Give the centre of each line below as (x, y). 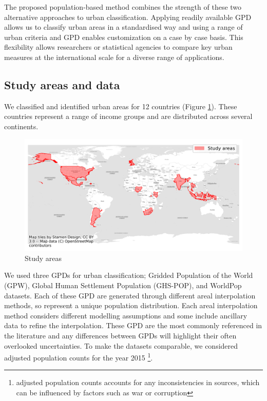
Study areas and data (62, 84)
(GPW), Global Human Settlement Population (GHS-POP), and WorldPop (123, 285)
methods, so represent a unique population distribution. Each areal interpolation (131, 305)
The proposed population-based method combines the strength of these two (123, 7)
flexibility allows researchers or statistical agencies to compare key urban (118, 47)
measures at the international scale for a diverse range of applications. (114, 57)
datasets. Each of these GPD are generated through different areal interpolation (130, 295)
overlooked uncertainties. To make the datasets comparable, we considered (121, 345)
